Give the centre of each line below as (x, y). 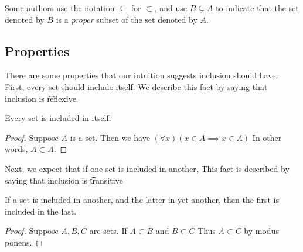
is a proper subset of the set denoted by (127, 19)
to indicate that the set (257, 8)
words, (16, 149)
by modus (261, 231)
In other (267, 137)
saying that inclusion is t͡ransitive (64, 180)
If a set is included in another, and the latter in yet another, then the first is (142, 200)
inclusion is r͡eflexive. (42, 98)
